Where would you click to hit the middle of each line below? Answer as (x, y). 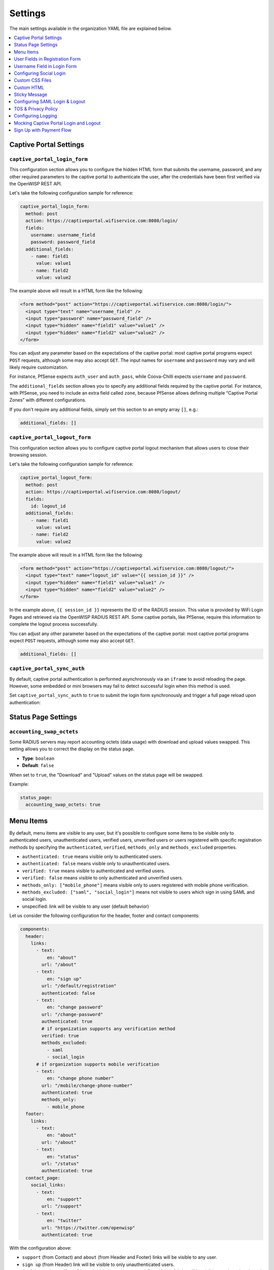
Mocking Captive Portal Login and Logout (57, 123)
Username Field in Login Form (45, 66)
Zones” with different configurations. (48, 400)
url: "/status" (60, 1164)
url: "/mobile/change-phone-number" (87, 1085)
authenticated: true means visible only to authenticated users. (92, 856)
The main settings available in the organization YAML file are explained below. (91, 28)
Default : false (38, 766)
